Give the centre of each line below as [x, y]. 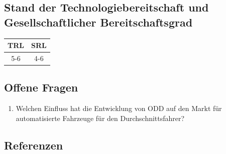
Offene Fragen [41, 87]
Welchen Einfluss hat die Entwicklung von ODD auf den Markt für [119, 108]
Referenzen [34, 145]
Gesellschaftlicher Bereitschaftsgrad [98, 22]
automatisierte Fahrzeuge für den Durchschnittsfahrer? [100, 118]
